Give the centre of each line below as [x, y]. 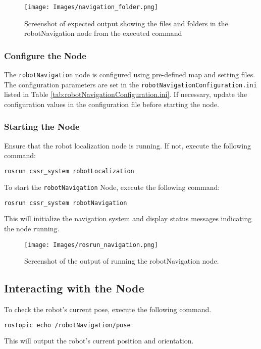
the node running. [32, 228]
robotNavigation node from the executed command [103, 33]
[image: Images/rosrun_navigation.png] [91, 245]
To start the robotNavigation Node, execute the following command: [112, 187]
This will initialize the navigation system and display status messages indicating [128, 218]
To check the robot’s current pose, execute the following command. [108, 309]
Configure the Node [45, 55]
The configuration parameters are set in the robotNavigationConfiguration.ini [130, 84]
